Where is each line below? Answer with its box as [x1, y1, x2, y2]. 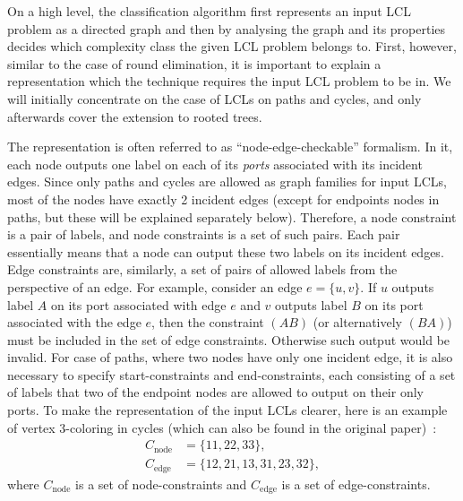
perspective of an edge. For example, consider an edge [7, 277, 303, 296]
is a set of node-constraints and [75, 474, 247, 493]
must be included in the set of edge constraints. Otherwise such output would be [7, 330, 450, 349]
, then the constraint [151, 313, 264, 332]
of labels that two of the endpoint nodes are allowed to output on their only [7, 383, 424, 402]
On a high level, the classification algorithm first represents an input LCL [7, 2, 411, 20]
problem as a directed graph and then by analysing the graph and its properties [7, 19, 446, 38]
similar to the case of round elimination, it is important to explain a [7, 54, 382, 73]
